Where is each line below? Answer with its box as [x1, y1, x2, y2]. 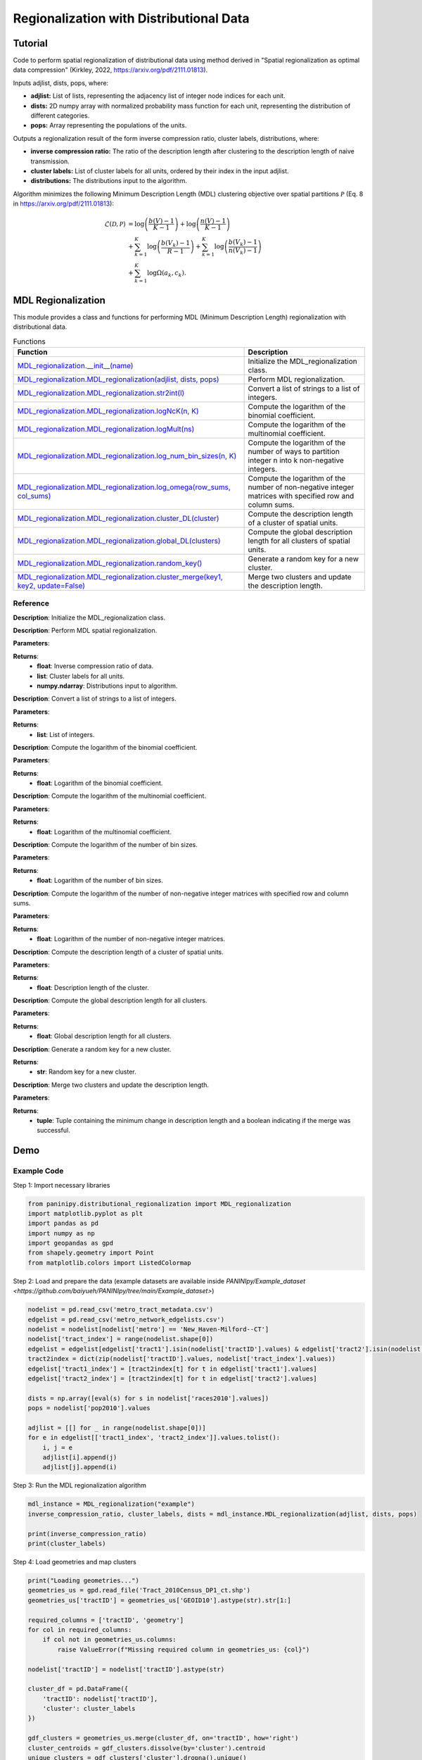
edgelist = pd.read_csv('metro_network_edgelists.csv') [27, 1315, 225, 1324]
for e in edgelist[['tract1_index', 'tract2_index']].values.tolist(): [27, 1433, 281, 1442]
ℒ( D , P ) [104, 220, 126, 228]
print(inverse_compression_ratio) [27, 1530, 147, 1538]
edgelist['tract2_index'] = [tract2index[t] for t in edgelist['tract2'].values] [27, 1374, 318, 1383]
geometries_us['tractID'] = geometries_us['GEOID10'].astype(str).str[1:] [27, 1596, 292, 1604]
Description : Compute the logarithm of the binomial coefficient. [13, 743, 198, 751]
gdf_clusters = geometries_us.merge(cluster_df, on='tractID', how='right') [27, 1734, 299, 1742]
